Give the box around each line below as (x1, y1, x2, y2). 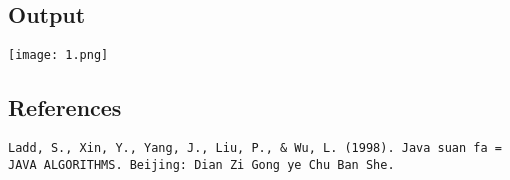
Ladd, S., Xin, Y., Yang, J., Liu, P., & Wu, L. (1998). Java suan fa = (8, 141, 502, 156)
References (8, 92, 122, 123)
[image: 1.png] (8, 48, 109, 63)
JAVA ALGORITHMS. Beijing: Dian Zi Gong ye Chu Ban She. (8, 157, 395, 172)
